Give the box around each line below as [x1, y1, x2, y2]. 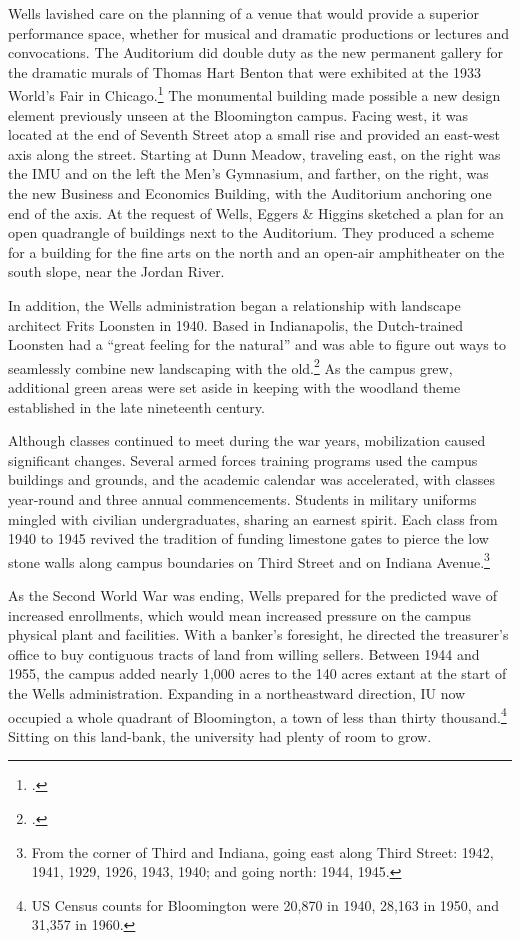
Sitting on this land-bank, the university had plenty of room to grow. [8, 725, 432, 746]
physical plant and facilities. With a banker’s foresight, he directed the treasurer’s [8, 624, 509, 645]
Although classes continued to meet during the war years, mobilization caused [8, 430, 486, 451]
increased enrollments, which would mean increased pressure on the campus [8, 604, 472, 625]
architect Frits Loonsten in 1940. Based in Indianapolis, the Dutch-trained [8, 314, 464, 335]
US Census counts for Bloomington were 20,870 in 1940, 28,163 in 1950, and [31, 894, 499, 915]
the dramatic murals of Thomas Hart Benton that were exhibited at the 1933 [8, 61, 481, 82]
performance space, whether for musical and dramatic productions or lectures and [8, 22, 510, 43]
